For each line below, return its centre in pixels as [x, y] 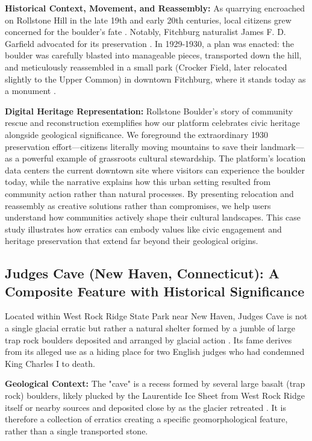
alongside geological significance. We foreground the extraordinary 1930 [137, 134]
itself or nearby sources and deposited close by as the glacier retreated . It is [145, 407]
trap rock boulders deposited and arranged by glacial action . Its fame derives [148, 339]
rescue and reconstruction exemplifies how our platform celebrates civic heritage [152, 123]
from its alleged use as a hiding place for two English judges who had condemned [155, 352]
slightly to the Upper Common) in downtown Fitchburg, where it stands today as [155, 79]
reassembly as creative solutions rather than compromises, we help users [138, 205]
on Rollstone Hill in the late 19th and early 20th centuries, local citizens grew [148, 20]
